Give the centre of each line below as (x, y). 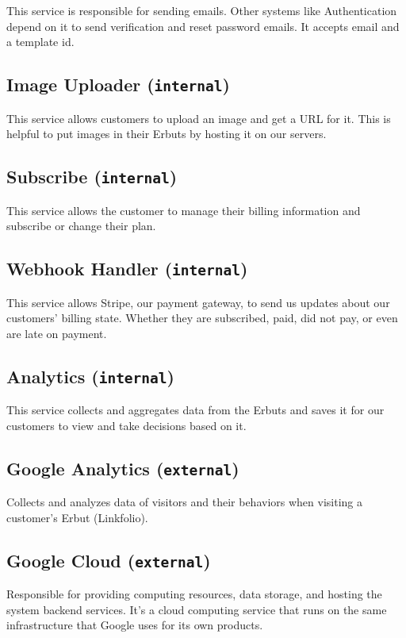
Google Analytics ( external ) (123, 468)
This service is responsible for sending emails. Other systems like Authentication (202, 10)
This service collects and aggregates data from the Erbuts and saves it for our (195, 410)
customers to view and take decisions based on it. (126, 425)
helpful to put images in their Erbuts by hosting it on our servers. (167, 134)
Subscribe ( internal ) (92, 177)
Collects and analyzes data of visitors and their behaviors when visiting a (184, 502)
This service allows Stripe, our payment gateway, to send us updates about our (198, 302)
